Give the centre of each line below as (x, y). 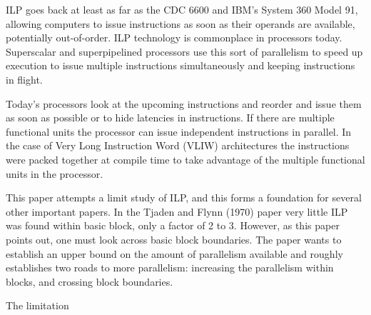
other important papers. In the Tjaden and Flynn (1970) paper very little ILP (177, 211)
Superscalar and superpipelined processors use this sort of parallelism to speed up (184, 51)
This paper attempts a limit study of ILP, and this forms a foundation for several (184, 197)
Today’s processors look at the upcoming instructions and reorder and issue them (184, 103)
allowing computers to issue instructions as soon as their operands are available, (181, 23)
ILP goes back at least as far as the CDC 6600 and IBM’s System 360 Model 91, (182, 9)
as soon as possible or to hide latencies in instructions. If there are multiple (170, 117)
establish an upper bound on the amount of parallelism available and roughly (174, 253)
